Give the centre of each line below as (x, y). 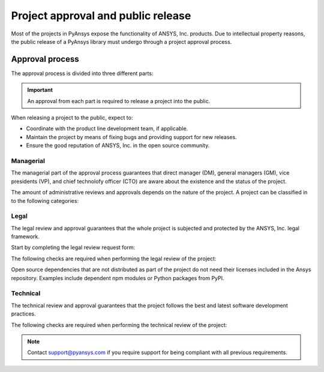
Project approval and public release (101, 16)
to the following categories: (45, 200)
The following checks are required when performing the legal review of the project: (114, 259)
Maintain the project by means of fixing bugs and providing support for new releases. (131, 137)
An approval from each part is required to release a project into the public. (119, 101)
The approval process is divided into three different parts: (82, 73)
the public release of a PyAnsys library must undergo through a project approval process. (121, 41)
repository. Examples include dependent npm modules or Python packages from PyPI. (118, 278)
